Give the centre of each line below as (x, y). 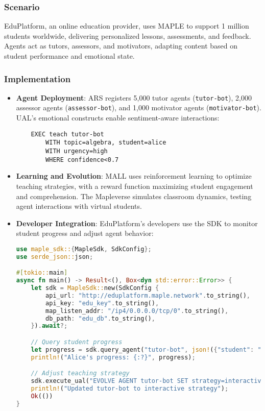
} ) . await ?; (49, 326)
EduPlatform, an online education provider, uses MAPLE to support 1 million (127, 26)
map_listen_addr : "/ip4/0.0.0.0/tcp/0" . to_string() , (137, 311)
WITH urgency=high (77, 151)
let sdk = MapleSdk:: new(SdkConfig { (95, 288)
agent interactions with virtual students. (79, 206)
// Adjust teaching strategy (80, 373)
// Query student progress (77, 342)
